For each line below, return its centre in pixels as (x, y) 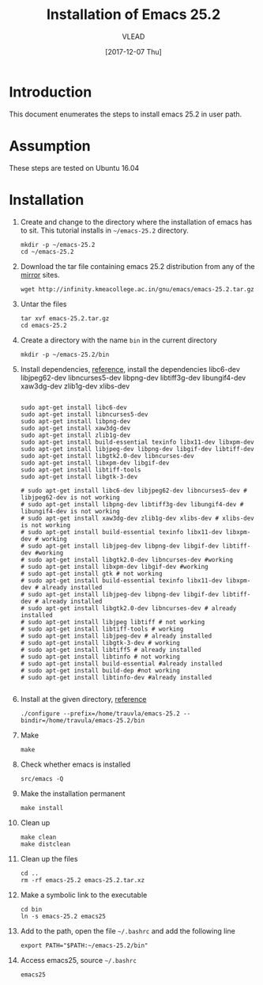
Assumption (50, 146)
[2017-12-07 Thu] (133, 51)
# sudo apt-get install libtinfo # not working (100, 657)
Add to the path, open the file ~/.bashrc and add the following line (128, 930)
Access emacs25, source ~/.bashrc (79, 960)
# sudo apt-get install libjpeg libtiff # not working (113, 622)
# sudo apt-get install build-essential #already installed (121, 663)
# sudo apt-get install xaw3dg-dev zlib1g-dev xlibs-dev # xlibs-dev (137, 518)
